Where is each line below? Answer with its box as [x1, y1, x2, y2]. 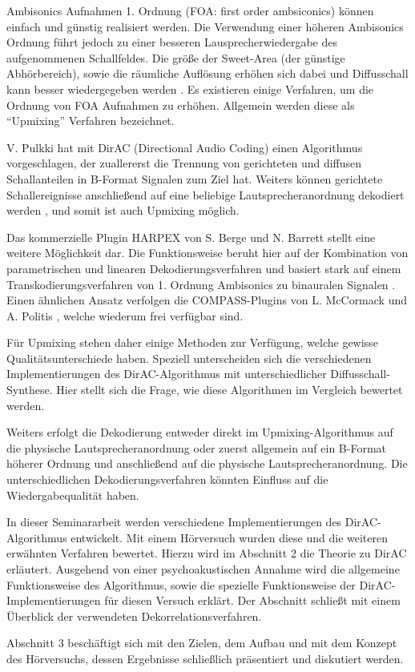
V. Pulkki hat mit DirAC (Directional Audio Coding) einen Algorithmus [6, 139, 363, 155]
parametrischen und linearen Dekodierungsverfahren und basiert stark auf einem [6, 260, 401, 276]
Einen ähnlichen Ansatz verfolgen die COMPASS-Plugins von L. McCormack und [6, 292, 408, 308]
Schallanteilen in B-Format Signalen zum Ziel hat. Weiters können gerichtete [6, 170, 383, 187]
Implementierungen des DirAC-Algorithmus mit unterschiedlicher [6, 365, 327, 382]
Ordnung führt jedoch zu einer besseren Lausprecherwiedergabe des [6, 34, 338, 50]
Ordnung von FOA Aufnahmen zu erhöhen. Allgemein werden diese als [6, 96, 355, 113]
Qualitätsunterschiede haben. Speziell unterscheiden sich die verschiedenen [6, 349, 372, 366]
